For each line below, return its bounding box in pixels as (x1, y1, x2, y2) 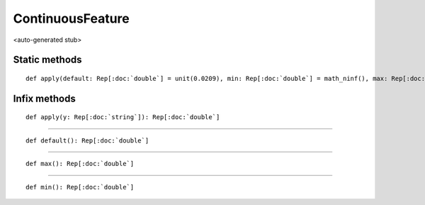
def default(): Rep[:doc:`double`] (25, 136, 149, 145)
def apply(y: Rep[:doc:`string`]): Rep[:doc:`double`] (25, 113, 220, 121)
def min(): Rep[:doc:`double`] (25, 183, 135, 191)
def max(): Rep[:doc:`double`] (25, 160, 135, 168)
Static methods (13, 54, 82, 66)
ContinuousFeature (13, 11, 130, 26)
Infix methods (13, 92, 76, 104)
